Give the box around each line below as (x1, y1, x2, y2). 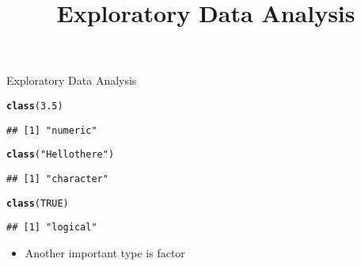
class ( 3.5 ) (6, 100, 63, 112)
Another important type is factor (25, 244, 185, 260)
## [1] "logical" (6, 222, 97, 234)
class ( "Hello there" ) (6, 149, 115, 161)
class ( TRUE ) (6, 197, 69, 209)
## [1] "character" (6, 173, 108, 184)
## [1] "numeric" (6, 124, 97, 136)
